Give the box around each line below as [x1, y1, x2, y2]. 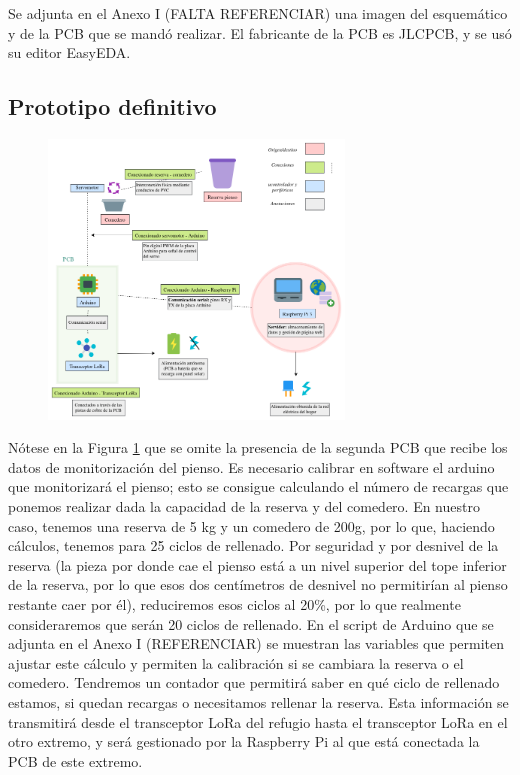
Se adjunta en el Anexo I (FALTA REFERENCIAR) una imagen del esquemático [8, 3, 508, 23]
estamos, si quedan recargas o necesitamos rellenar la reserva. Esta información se [8, 691, 509, 712]
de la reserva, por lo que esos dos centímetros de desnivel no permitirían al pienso [8, 574, 508, 595]
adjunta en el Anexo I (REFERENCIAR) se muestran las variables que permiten [8, 633, 505, 654]
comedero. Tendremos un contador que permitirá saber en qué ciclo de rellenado [8, 672, 500, 693]
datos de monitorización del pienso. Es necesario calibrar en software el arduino [8, 456, 495, 477]
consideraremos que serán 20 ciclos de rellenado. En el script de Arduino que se [8, 613, 494, 634]
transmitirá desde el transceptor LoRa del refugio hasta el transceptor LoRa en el [8, 711, 508, 732]
